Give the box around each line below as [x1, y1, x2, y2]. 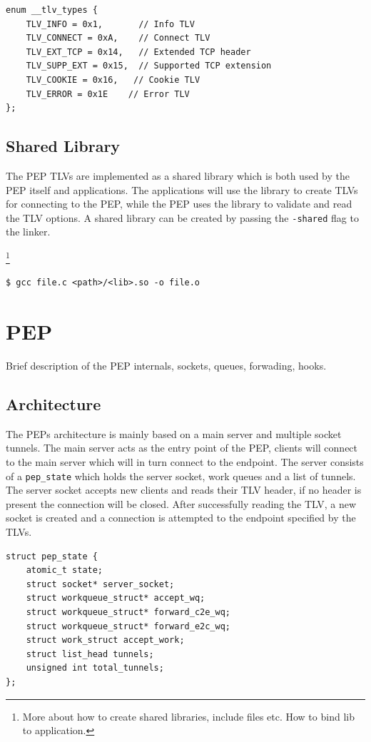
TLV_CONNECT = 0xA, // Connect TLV [26, 33, 210, 44]
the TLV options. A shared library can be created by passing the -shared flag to [6, 210, 359, 225]
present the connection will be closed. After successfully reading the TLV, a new [6, 496, 357, 511]
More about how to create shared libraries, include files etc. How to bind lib [22, 708, 355, 723]
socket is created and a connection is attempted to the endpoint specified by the [6, 510, 356, 525]
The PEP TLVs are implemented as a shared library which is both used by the [6, 168, 350, 183]
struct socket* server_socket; [26, 579, 175, 589]
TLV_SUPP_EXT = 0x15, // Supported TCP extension [26, 61, 272, 71]
